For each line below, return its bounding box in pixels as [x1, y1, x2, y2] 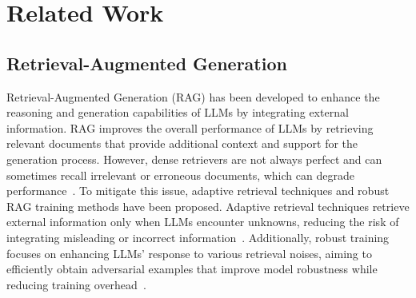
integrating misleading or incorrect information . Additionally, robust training [6, 228, 390, 245]
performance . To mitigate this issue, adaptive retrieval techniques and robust [6, 182, 390, 199]
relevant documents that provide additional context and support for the [6, 135, 358, 152]
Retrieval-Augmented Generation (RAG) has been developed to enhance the [6, 88, 380, 105]
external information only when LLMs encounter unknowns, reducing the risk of [6, 213, 399, 230]
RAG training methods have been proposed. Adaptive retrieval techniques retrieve [6, 197, 410, 214]
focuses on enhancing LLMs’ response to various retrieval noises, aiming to [6, 244, 372, 261]
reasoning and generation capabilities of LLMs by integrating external [6, 104, 349, 121]
